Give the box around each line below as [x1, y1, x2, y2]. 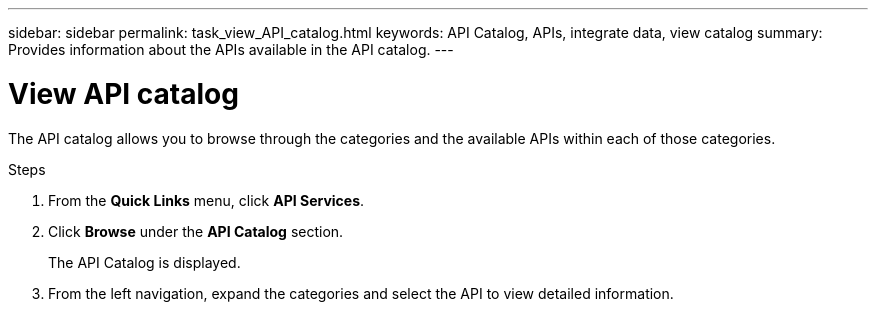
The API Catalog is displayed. [48, 253, 241, 271]
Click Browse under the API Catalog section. [48, 222, 344, 240]
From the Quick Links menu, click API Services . [48, 191, 365, 209]
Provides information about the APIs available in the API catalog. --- [8, 41, 454, 58]
